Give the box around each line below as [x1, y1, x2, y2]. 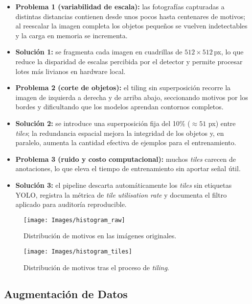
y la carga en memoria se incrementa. [15, 30, 128, 40]
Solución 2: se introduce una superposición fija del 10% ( [15, 118, 190, 128]
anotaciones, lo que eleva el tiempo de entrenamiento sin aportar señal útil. [15, 163, 241, 174]
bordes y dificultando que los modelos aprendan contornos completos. [15, 101, 224, 112]
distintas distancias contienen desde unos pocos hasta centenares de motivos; [15, 11, 246, 21]
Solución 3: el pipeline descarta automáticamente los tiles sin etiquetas [15, 179, 232, 190]
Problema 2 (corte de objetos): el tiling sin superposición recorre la [15, 82, 231, 93]
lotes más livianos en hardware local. [15, 66, 126, 76]
